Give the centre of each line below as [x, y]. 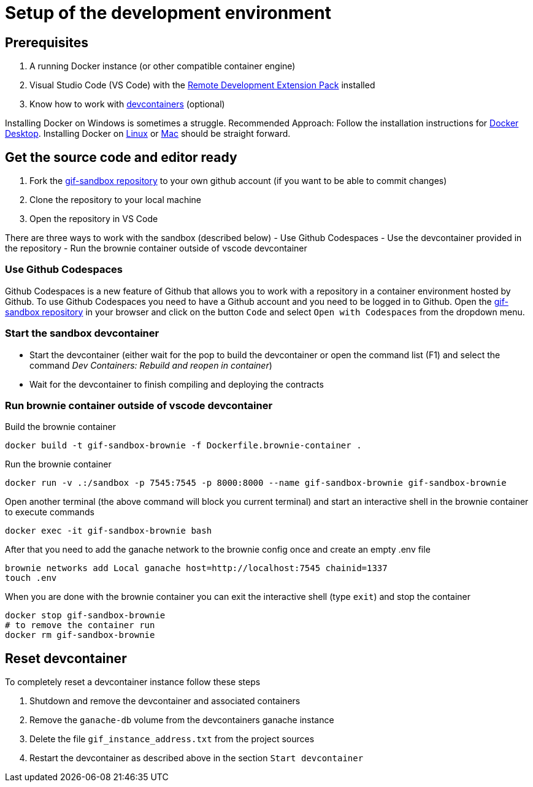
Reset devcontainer [66, 658]
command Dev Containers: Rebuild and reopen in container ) [151, 365]
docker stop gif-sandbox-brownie [85, 616]
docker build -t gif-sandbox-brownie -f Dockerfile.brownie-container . [183, 446]
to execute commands [50, 512]
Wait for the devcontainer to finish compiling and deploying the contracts [177, 384]
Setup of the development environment [168, 13]
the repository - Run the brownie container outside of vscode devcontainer [156, 248]
